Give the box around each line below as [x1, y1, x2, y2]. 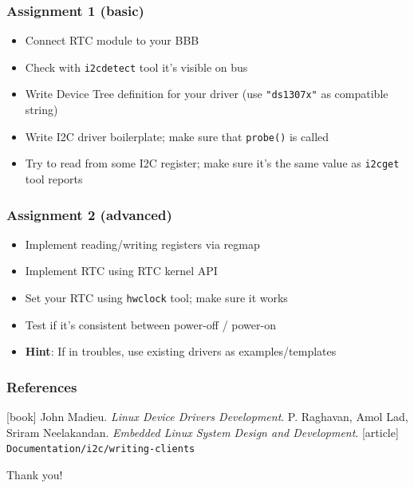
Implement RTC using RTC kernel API [25, 262, 218, 279]
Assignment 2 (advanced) [6, 204, 172, 224]
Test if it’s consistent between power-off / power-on [25, 316, 276, 333]
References [6, 376, 77, 396]
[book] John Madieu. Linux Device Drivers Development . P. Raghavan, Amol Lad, [6, 408, 408, 425]
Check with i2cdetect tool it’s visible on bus [25, 58, 248, 75]
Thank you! [6, 466, 63, 482]
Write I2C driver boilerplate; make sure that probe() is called [25, 128, 329, 144]
